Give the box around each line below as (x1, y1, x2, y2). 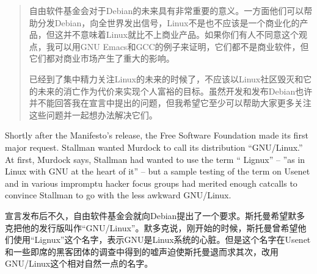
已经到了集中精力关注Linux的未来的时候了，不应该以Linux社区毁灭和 (29, 72, 304, 85)
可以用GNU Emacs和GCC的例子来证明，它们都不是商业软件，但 (54, 40, 309, 52)
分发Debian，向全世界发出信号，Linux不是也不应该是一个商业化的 (37, 16, 300, 29)
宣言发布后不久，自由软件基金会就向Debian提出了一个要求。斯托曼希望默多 (5, 209, 305, 222)
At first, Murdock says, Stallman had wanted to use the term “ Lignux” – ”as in (5, 153, 305, 165)
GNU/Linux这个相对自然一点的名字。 (5, 257, 153, 270)
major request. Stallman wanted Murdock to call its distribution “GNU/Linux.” (5, 140, 303, 153)
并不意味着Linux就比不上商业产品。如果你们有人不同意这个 (63, 28, 299, 41)
